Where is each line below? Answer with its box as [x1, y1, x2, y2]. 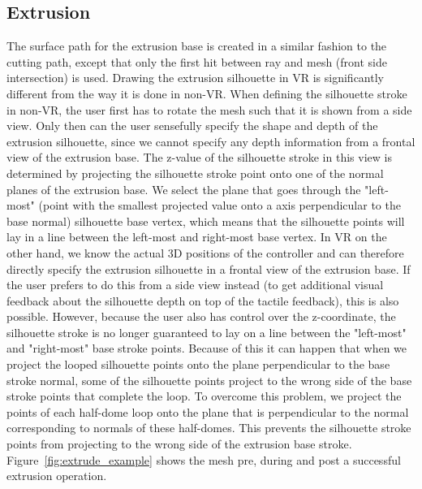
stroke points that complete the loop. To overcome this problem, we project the [6, 387, 402, 405]
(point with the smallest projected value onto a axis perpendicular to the [38, 197, 401, 214]
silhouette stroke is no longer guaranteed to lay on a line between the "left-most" [6, 323, 407, 340]
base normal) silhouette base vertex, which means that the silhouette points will [6, 212, 405, 229]
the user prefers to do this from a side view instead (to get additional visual [6, 276, 384, 293]
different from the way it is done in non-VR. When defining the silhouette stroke [6, 84, 407, 102]
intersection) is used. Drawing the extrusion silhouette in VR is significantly [6, 69, 384, 86]
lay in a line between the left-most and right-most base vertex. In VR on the [6, 228, 387, 245]
